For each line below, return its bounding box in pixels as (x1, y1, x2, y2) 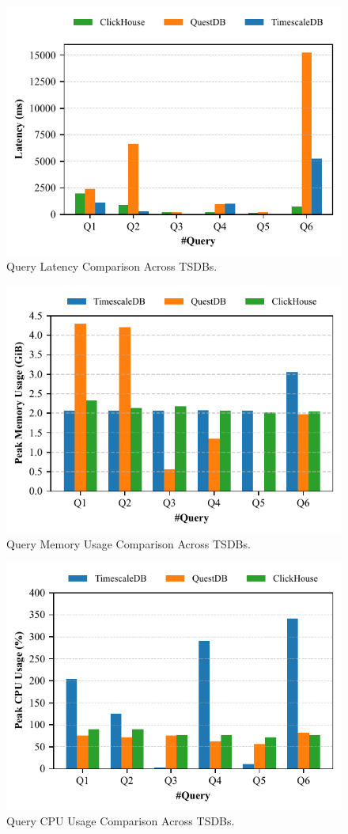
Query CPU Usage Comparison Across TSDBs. (6, 813, 235, 829)
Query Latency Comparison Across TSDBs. (6, 258, 217, 275)
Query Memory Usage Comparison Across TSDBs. (6, 535, 251, 552)
